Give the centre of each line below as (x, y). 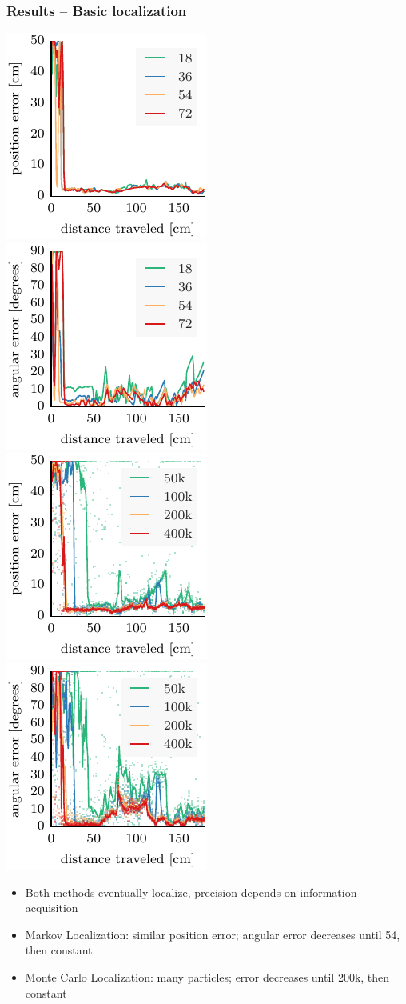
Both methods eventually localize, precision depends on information (191, 892)
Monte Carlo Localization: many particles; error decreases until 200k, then (207, 976)
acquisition (52, 908)
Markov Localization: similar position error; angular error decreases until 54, (213, 934)
